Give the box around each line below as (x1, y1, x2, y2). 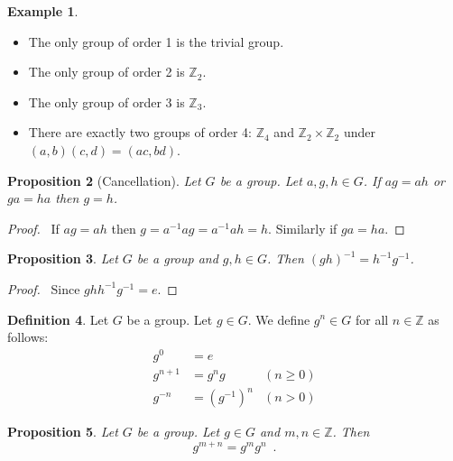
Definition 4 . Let (7, 309, 109, 328)
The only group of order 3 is (28, 92, 185, 111)
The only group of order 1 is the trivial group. (28, 32, 284, 51)
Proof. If (7, 218, 60, 237)
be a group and (136, 249, 218, 268)
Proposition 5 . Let (7, 422, 118, 441)
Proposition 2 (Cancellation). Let (7, 171, 201, 189)
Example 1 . (7, 2, 79, 20)
